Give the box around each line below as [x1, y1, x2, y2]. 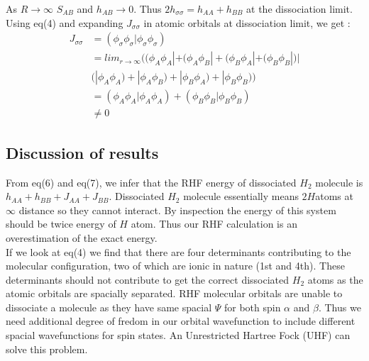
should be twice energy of [6, 216, 116, 231]
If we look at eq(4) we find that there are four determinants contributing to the [6, 244, 351, 259]
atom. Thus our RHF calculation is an [131, 216, 297, 231]
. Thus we [318, 299, 361, 314]
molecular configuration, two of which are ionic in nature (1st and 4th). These [6, 258, 345, 273]
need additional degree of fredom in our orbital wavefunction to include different [6, 313, 356, 328]
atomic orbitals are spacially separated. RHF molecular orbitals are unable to [6, 286, 343, 301]
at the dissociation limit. [246, 1, 353, 16]
